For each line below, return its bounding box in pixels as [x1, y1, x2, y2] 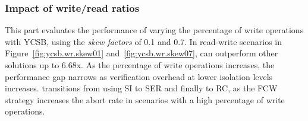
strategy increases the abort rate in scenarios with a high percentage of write [5, 93, 285, 106]
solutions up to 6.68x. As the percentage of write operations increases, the [5, 59, 275, 71]
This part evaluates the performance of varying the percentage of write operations [5, 24, 304, 36]
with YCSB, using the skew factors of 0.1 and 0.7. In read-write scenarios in [5, 35, 282, 47]
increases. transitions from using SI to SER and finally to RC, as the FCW [5, 82, 278, 94]
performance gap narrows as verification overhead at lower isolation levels [5, 70, 273, 82]
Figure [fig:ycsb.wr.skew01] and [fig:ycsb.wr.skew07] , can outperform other [5, 47, 278, 59]
